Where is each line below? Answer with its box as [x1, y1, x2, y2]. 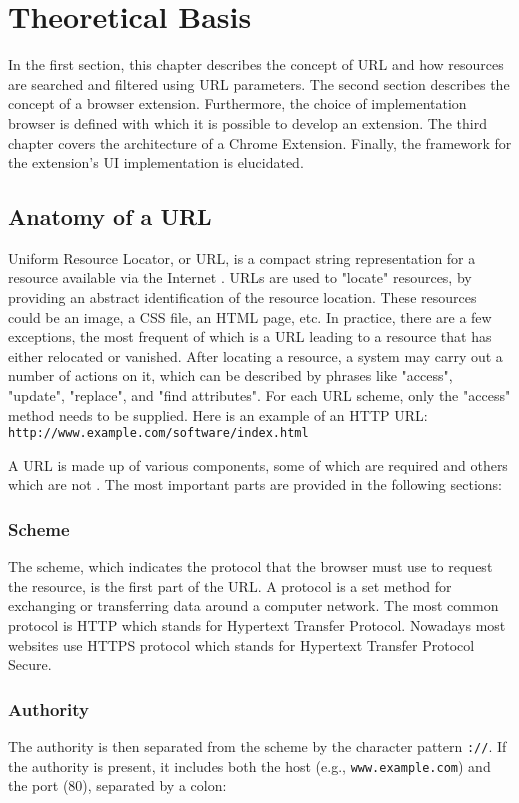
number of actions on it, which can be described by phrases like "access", [8, 365, 453, 386]
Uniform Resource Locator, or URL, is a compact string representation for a [8, 247, 476, 268]
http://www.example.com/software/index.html [8, 426, 309, 441]
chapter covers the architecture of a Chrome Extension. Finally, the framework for [8, 132, 512, 153]
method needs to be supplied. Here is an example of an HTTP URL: [8, 404, 428, 425]
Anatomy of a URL [8, 201, 212, 232]
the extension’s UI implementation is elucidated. [8, 152, 304, 173]
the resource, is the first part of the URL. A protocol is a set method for [8, 575, 452, 596]
